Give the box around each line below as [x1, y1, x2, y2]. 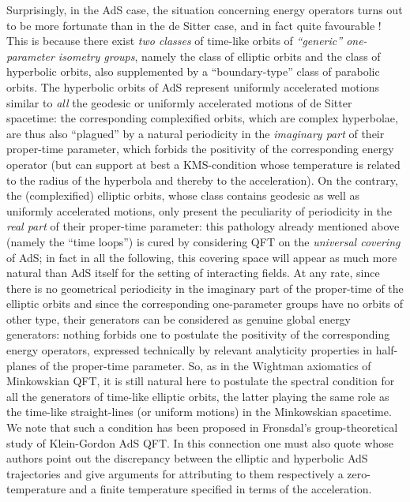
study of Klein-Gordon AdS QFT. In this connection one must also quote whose [6, 434, 393, 451]
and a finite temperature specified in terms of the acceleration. [69, 481, 372, 497]
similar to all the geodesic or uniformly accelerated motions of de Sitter [6, 94, 352, 111]
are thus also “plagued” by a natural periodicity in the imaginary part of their [6, 125, 385, 141]
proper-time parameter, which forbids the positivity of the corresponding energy [6, 140, 394, 157]
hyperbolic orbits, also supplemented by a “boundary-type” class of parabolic [6, 63, 380, 80]
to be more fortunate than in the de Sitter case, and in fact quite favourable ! [6, 17, 382, 33]
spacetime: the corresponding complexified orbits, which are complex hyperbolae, [6, 110, 398, 126]
